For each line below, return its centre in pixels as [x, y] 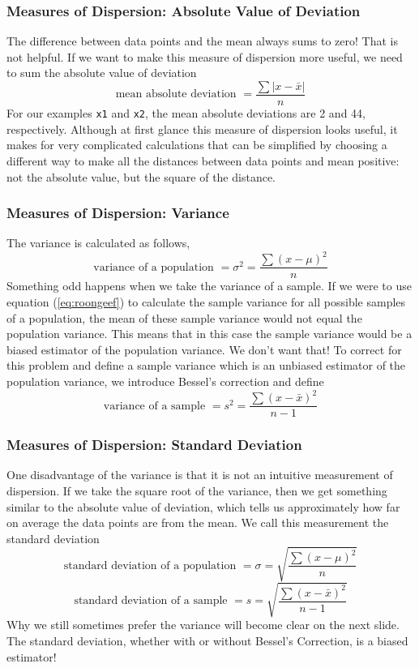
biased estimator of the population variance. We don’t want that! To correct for [204, 349]
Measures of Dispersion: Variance [118, 213]
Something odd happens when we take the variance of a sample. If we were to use [209, 286]
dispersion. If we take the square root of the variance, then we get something [197, 490]
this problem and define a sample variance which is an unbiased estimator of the [206, 365]
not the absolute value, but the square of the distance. [141, 176]
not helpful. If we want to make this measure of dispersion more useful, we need [205, 56]
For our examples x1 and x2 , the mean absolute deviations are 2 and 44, [186, 113]
